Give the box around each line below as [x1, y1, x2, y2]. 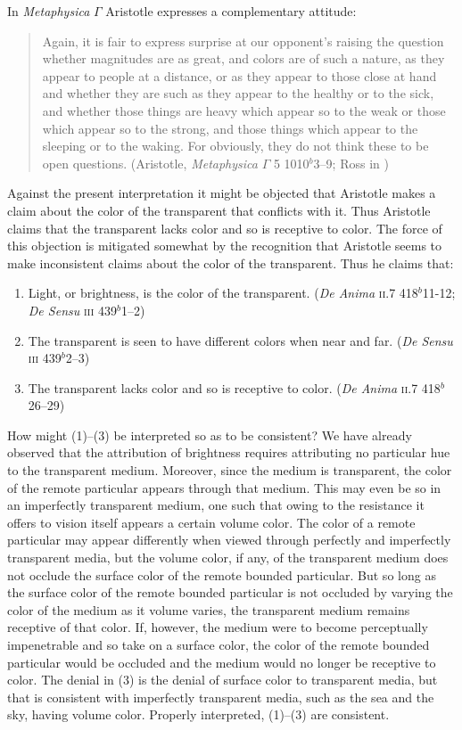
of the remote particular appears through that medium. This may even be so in [7, 478, 441, 496]
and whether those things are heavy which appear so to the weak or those [42, 101, 446, 119]
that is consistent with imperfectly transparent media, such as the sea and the [7, 687, 434, 706]
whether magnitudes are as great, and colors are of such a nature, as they [42, 49, 445, 68]
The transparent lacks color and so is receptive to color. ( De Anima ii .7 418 [28, 378, 441, 397]
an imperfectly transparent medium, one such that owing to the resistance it [7, 496, 425, 514]
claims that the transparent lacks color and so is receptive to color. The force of [7, 218, 442, 237]
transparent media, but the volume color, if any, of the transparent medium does [7, 548, 449, 567]
